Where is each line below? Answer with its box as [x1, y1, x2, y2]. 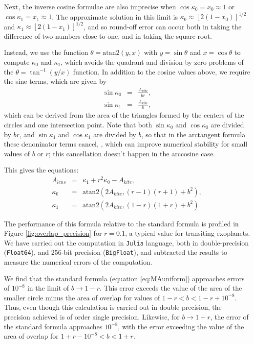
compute [4, 56, 30, 67]
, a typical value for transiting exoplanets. [125, 228, 250, 238]
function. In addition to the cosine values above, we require [73, 66, 250, 76]
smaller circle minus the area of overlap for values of [4, 292, 160, 302]
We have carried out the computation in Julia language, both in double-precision [4, 237, 249, 247]
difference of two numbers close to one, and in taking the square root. [4, 30, 212, 41]
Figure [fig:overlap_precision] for [4, 228, 102, 238]
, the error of [210, 312, 249, 322]
